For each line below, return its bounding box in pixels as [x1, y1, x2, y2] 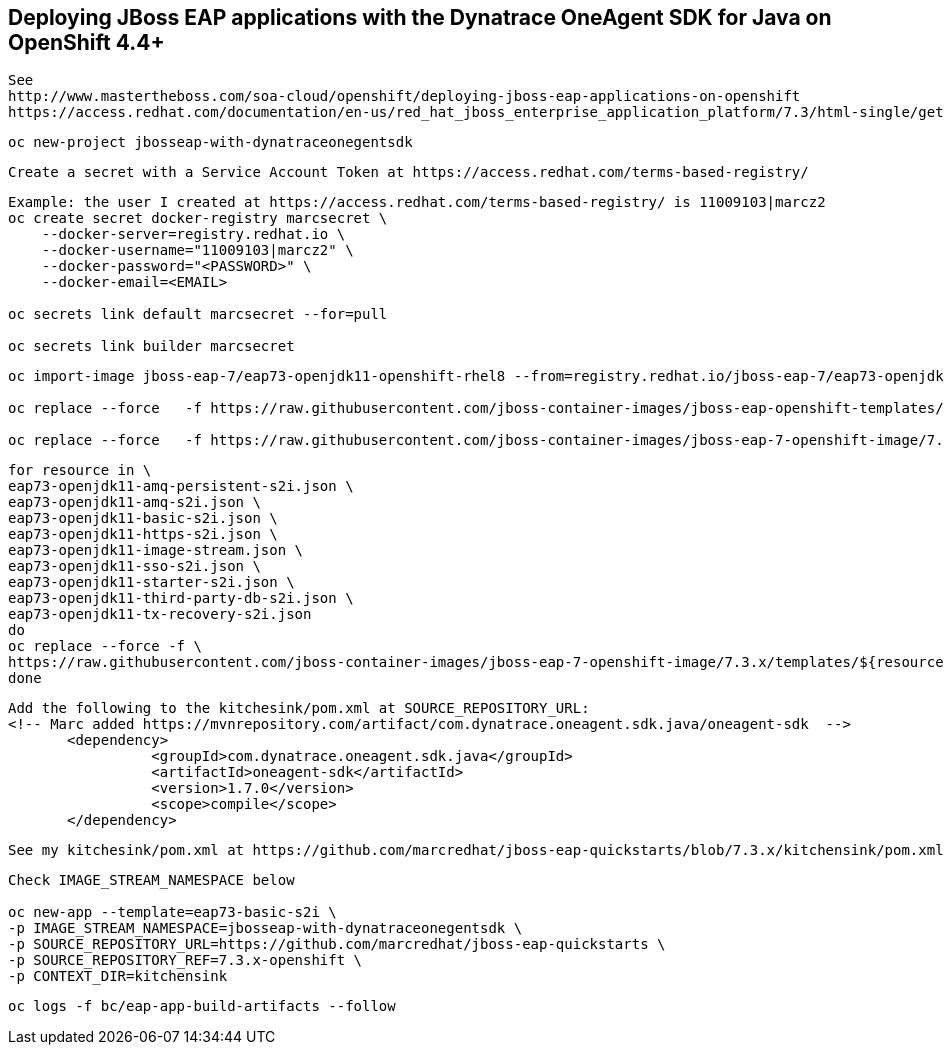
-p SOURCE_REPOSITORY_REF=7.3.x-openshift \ [8, 952, 363, 969]
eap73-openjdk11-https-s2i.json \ [8, 526, 278, 543]
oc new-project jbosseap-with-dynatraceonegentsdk [8, 134, 413, 151]
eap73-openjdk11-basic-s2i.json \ [8, 510, 278, 527]
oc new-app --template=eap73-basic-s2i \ [8, 904, 337, 921]
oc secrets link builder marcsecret [8, 338, 295, 355]
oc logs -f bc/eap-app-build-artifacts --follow [8, 998, 396, 1015]
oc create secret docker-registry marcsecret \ [8, 210, 388, 227]
